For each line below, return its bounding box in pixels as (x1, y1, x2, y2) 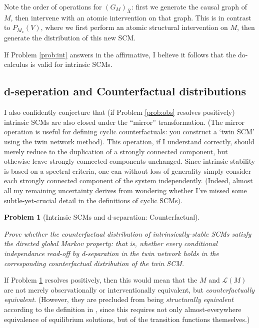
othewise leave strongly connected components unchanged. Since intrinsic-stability (4, 156, 255, 166)
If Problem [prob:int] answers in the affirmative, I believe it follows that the (4, 49, 236, 59)
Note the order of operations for (4, 1, 102, 11)
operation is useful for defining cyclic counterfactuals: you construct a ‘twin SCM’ (4, 126, 254, 137)
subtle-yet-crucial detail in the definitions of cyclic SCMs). (4, 195, 182, 205)
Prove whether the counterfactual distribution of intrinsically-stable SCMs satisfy (4, 228, 251, 239)
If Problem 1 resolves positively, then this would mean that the (4, 275, 197, 285)
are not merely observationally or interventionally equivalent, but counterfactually (4, 284, 255, 295)
